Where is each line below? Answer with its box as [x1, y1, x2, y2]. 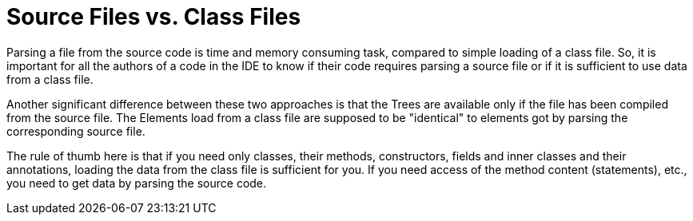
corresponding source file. [6, 124, 145, 138]
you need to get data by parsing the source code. [6, 176, 267, 190]
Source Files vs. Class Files [6, 3, 301, 30]
